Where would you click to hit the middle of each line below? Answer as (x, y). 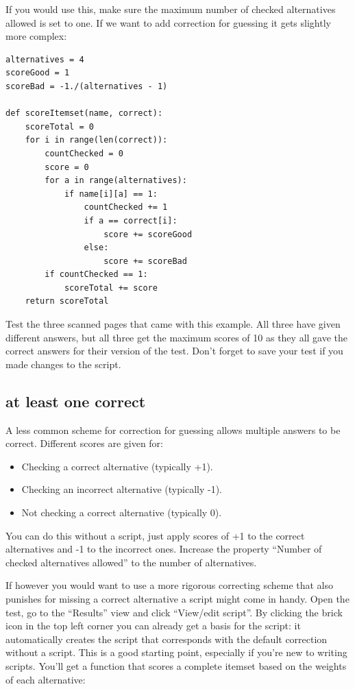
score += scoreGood (148, 234)
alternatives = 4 (45, 59)
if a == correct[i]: (131, 220)
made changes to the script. (63, 364)
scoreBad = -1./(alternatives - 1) (87, 86)
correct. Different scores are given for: (84, 443)
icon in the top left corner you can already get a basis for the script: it (153, 626)
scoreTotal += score (111, 288)
